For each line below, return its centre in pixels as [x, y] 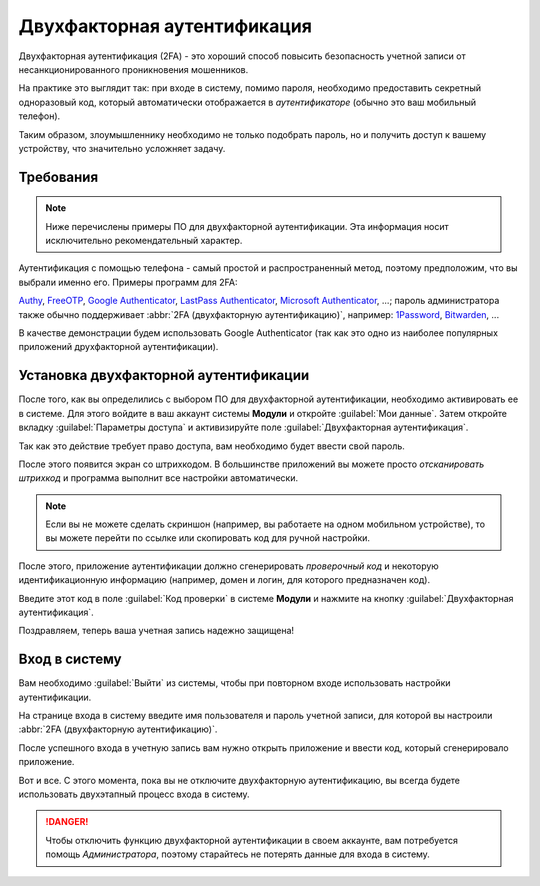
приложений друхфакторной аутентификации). [118, 347]
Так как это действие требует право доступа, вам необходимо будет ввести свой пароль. [211, 446]
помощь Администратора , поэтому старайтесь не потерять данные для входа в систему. [237, 854]
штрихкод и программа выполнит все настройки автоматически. [158, 478]
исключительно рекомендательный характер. [144, 241]
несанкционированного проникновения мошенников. [133, 69]
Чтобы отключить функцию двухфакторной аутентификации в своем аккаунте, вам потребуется [252, 840]
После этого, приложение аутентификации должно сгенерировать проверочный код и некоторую [228, 566]
